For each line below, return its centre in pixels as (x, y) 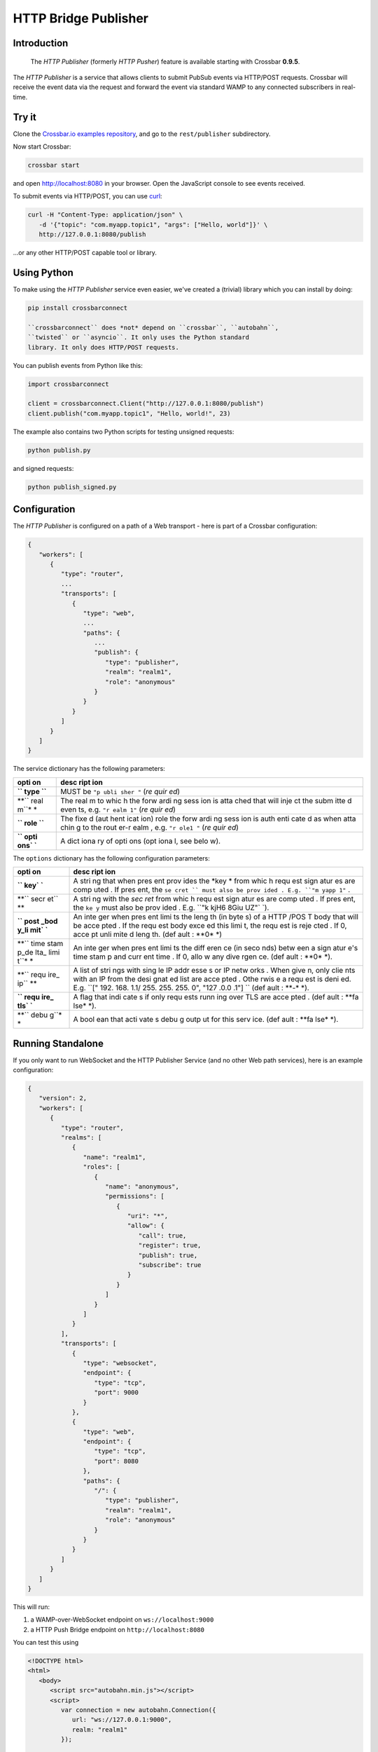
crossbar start (54, 165)
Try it (24, 117)
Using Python (43, 272)
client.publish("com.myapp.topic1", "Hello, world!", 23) (129, 413)
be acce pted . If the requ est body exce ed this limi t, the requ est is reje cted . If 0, (210, 926)
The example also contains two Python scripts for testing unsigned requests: (124, 432)
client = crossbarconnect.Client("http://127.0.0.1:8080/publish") (146, 404)
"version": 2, (63, 1098)
